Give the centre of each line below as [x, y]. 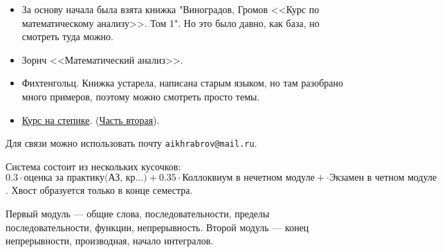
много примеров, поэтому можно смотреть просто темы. [141, 96]
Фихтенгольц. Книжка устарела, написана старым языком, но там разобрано [182, 83]
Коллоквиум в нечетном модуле [248, 178]
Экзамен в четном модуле [383, 178]
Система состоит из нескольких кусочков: [93, 166]
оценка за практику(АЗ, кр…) [85, 178]
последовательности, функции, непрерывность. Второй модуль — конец [157, 227]
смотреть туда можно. [67, 36]
